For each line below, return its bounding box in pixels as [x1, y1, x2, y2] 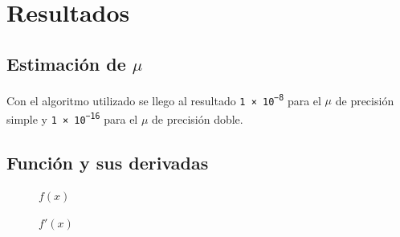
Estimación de [6, 51, 126, 76]
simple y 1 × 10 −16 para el [6, 110, 138, 127]
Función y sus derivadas [6, 149, 209, 174]
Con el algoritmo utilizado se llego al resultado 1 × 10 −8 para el [6, 92, 321, 108]
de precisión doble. [152, 110, 243, 127]
